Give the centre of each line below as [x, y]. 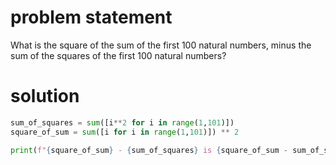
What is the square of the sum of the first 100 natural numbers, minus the [161, 45]
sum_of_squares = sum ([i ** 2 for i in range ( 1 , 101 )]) [122, 122]
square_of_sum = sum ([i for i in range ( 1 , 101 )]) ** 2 [125, 132]
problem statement [91, 17]
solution [45, 96]
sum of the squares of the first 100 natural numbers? [118, 55]
